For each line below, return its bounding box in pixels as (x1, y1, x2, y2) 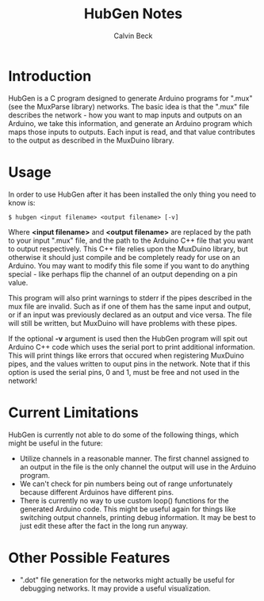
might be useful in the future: (8, 438, 103, 448)
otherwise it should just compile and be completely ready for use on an (8, 252, 240, 262)
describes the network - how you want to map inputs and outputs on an (8, 110, 243, 120)
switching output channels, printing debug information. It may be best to (19, 512, 256, 522)
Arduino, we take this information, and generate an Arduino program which (8, 118, 252, 128)
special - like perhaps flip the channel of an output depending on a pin (8, 269, 238, 278)
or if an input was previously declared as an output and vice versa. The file (8, 310, 252, 320)
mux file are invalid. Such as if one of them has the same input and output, (8, 301, 251, 311)
